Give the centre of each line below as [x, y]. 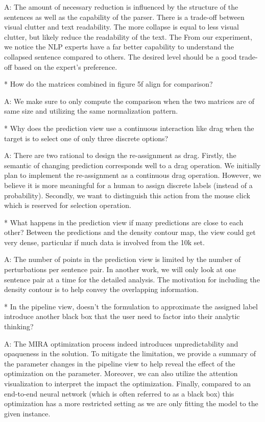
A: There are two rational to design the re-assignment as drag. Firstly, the [120, 155]
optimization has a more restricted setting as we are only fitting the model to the [131, 403]
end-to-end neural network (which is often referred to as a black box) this [119, 393]
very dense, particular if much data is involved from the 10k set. [104, 242]
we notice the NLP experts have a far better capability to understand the [119, 47]
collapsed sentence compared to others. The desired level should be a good [121, 56]
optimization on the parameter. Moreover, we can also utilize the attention [121, 373]
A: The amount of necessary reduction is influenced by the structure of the [121, 7]
